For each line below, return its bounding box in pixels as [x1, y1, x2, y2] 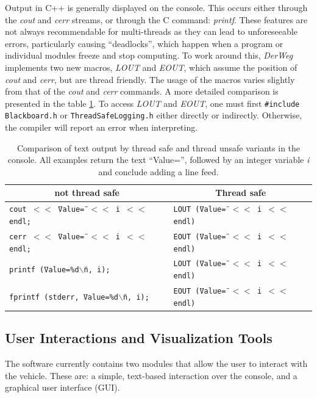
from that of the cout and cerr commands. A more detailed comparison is [5, 85, 279, 98]
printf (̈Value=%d [9, 266, 79, 275]
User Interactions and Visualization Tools [5, 328, 272, 347]
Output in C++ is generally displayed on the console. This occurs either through [5, 1, 308, 13]
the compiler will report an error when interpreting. [5, 121, 198, 134]
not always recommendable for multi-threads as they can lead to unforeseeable [5, 25, 297, 38]
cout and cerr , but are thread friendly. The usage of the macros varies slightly [5, 73, 295, 85]
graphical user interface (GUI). [5, 381, 120, 394]
